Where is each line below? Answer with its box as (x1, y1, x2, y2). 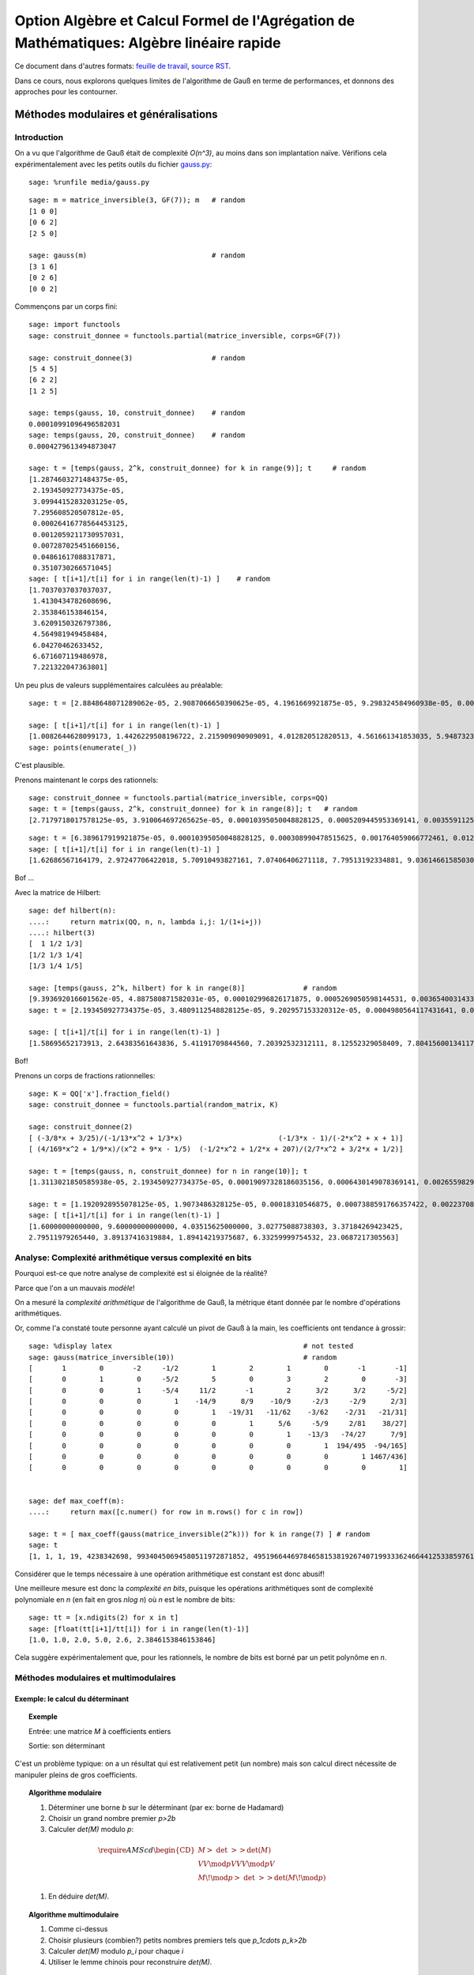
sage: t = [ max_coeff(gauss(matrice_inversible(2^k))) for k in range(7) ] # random (28, 1529, 371, 1538)
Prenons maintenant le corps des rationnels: (14, 775, 159, 784)
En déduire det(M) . (48, 1892, 110, 1902)
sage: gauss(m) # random (28, 251, 246, 260)
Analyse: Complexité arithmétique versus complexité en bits (14, 1252, 252, 1263)
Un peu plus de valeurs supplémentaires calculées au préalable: (14, 680, 224, 690)
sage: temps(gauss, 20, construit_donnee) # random (28, 431, 246, 440)
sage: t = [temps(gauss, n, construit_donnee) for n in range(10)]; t (28, 1166, 308, 1176)
